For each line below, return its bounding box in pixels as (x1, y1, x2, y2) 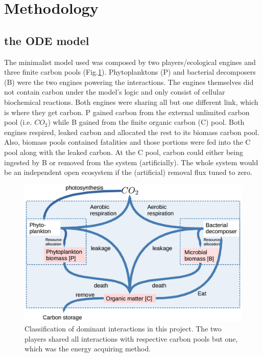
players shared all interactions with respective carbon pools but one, (25, 333, 238, 344)
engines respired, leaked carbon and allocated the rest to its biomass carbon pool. (4, 126, 259, 137)
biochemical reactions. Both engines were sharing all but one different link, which (4, 96, 258, 107)
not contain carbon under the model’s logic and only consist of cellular (4, 86, 225, 97)
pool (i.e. (4, 117, 32, 127)
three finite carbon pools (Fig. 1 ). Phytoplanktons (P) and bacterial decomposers (4, 66, 256, 77)
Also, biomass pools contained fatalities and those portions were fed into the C (4, 137, 251, 147)
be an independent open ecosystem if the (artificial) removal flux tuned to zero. (4, 167, 252, 177)
